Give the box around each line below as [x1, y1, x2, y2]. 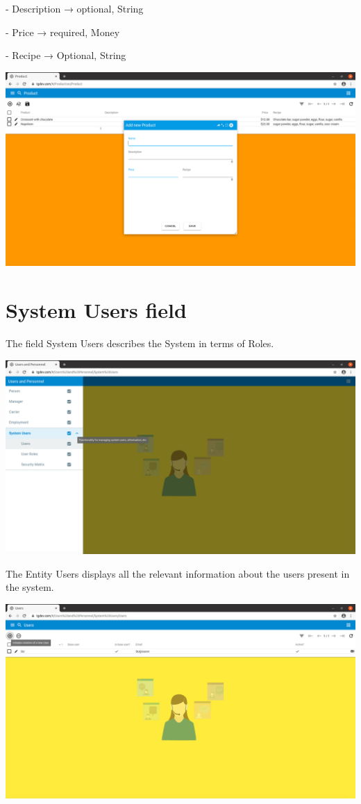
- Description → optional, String [6, 1, 144, 15]
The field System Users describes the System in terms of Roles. [6, 336, 274, 351]
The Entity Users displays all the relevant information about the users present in [6, 566, 350, 580]
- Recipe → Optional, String [6, 48, 126, 62]
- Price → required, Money [6, 24, 120, 39]
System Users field [6, 296, 187, 324]
